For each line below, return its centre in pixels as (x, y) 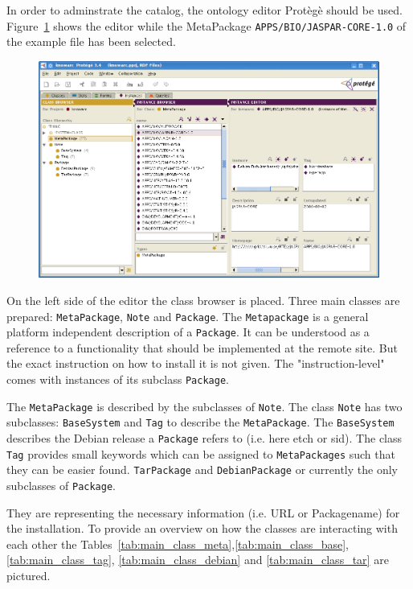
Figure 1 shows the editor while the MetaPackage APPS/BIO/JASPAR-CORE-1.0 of (206, 25)
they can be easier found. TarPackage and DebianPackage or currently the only (202, 470)
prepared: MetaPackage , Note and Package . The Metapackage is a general (188, 316)
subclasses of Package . (61, 485)
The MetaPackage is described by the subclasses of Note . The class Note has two (204, 406)
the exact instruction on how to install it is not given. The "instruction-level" (196, 363)
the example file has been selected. (91, 41)
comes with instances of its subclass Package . (118, 379)
